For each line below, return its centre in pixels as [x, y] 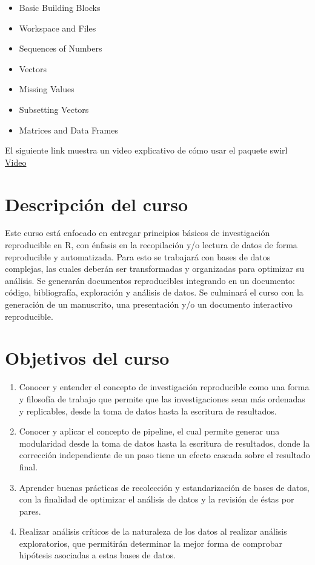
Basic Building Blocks [60, 7]
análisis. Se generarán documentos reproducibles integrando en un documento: [150, 280]
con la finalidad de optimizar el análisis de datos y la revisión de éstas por [157, 499]
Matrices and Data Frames [68, 130]
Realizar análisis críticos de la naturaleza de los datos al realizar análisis [153, 531]
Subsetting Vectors [54, 109]
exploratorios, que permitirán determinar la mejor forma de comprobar [151, 543]
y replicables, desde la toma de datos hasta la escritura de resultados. [148, 411]
